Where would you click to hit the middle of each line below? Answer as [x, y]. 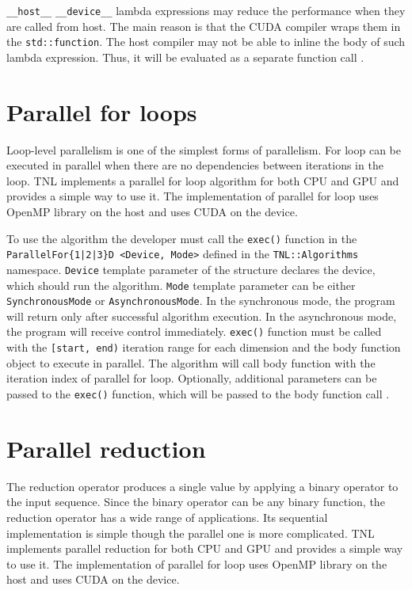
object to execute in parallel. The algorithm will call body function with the [191, 362]
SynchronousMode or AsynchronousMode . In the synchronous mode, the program [201, 301]
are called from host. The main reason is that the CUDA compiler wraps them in [204, 26]
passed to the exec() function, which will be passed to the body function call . [198, 393]
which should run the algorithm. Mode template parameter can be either [181, 285]
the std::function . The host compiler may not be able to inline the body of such [206, 42]
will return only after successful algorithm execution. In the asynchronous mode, [202, 316]
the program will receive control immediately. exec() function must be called [194, 331]
